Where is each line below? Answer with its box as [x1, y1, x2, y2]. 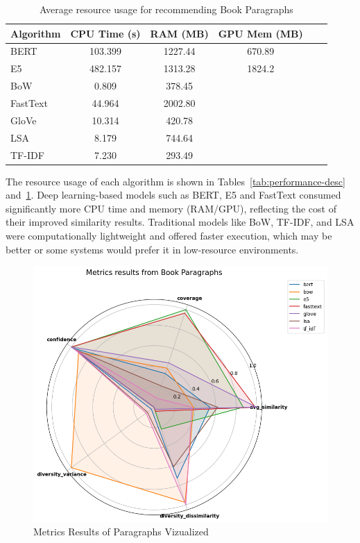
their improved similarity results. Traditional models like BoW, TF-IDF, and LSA [6, 215, 354, 229]
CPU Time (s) [70, 26, 141, 40]
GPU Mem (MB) [218, 26, 303, 40]
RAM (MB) [150, 26, 209, 40]
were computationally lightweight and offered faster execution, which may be [6, 228, 332, 242]
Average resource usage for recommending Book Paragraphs [40, 2, 293, 16]
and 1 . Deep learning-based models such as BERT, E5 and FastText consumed [6, 187, 341, 202]
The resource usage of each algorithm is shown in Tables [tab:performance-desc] [6, 174, 345, 188]
